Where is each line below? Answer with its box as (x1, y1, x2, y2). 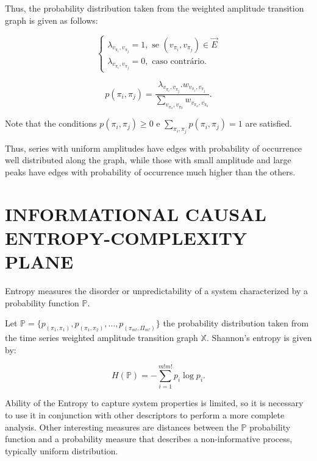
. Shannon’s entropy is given (206, 331, 312, 344)
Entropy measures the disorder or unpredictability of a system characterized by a (5, 284, 308, 297)
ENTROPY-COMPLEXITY (5, 225, 248, 250)
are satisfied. (245, 117, 292, 130)
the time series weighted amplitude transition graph (5, 331, 198, 344)
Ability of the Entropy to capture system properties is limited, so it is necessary (5, 396, 304, 409)
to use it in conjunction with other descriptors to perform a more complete (5, 408, 285, 421)
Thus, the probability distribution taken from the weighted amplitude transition (5, 2, 304, 14)
